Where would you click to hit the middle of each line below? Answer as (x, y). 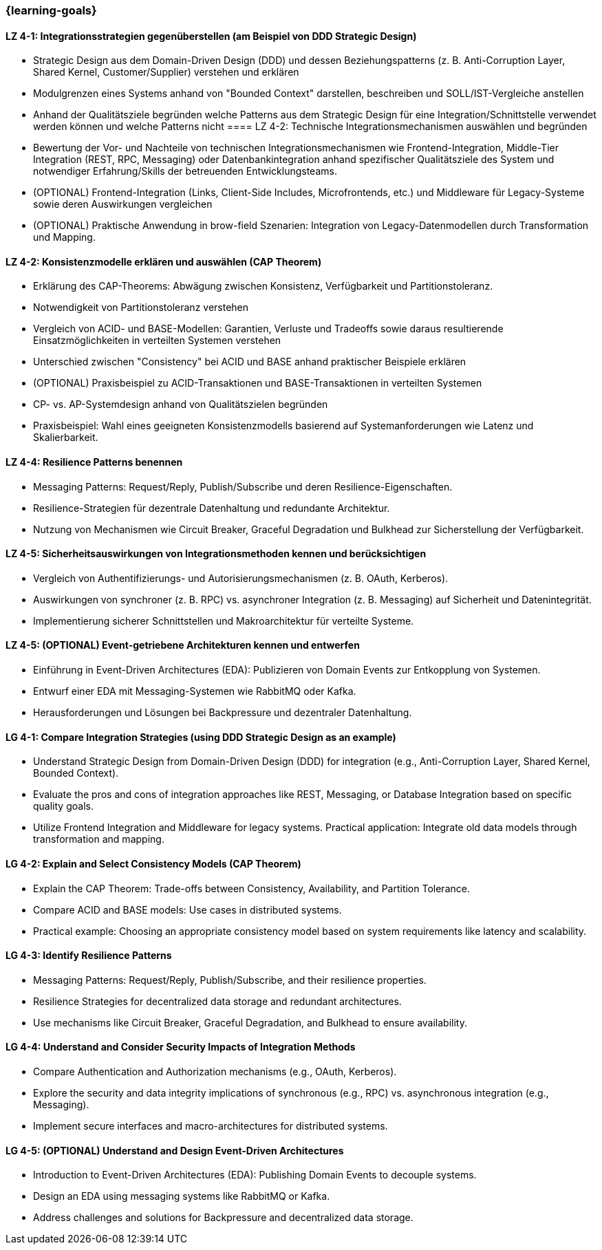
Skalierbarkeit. (66, 438)
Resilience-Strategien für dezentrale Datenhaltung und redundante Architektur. (212, 508)
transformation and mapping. (99, 839)
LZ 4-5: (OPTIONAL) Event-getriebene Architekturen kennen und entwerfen (183, 645)
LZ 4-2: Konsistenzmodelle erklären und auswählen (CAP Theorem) (164, 261)
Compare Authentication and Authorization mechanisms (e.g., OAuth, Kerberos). (215, 1071)
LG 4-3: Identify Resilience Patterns (89, 956)
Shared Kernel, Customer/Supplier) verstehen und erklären (166, 72)
